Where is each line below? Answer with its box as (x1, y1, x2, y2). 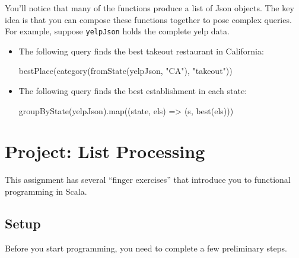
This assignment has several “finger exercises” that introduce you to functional (5, 173, 291, 186)
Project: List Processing (5, 139, 205, 163)
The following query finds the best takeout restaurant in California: (18, 44, 264, 57)
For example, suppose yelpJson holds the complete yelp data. (5, 25, 230, 37)
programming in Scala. (5, 185, 87, 197)
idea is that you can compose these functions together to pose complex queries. (5, 13, 292, 25)
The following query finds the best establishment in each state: (18, 85, 247, 97)
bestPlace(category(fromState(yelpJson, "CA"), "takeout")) (18, 64, 233, 77)
